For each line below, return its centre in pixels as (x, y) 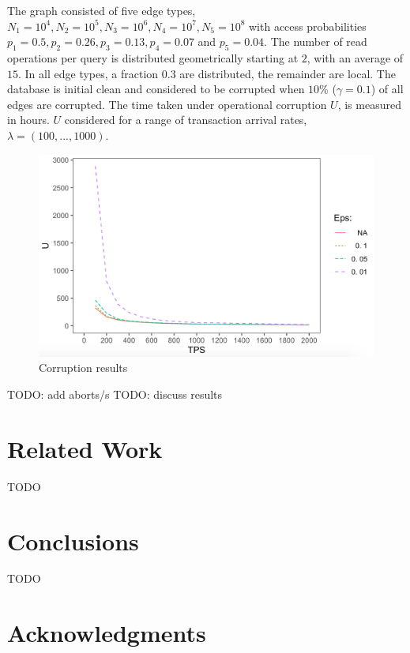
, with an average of (355, 57)
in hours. (28, 120)
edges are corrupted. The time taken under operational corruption (167, 104)
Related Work (85, 448)
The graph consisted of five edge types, (102, 10)
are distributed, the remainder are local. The (288, 73)
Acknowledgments (107, 633)
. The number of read (316, 41)
